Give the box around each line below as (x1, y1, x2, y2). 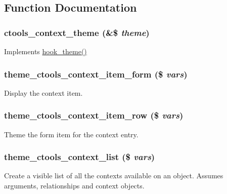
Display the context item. (4, 87, 83, 98)
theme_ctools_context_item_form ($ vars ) (4, 67, 188, 80)
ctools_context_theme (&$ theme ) (4, 26, 150, 38)
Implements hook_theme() (4, 46, 87, 56)
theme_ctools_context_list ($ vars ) (4, 150, 155, 163)
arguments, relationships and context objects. (4, 180, 145, 191)
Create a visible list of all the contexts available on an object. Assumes (4, 170, 223, 181)
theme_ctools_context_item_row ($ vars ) (4, 109, 184, 122)
